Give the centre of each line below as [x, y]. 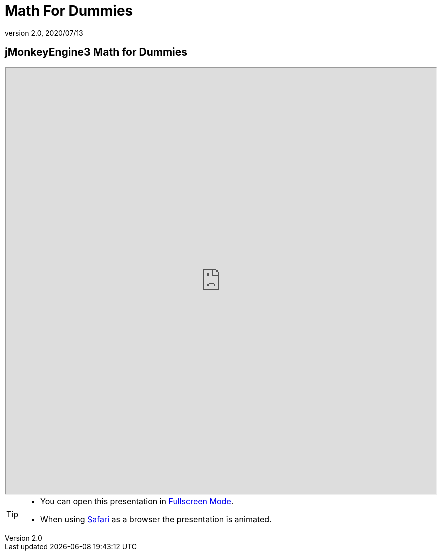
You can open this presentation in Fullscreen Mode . [137, 501]
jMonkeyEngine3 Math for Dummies [96, 52]
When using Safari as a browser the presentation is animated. [156, 519]
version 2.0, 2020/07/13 [44, 33]
